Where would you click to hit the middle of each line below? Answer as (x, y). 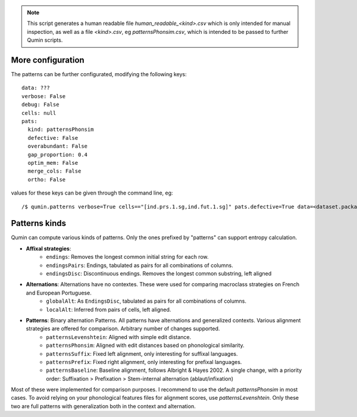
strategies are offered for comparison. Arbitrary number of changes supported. (123, 329)
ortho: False (47, 179)
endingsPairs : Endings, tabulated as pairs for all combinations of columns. (140, 265)
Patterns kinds (39, 223)
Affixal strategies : (48, 248)
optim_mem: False (53, 163)
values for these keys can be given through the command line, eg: (92, 193)
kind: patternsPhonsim (61, 130)
